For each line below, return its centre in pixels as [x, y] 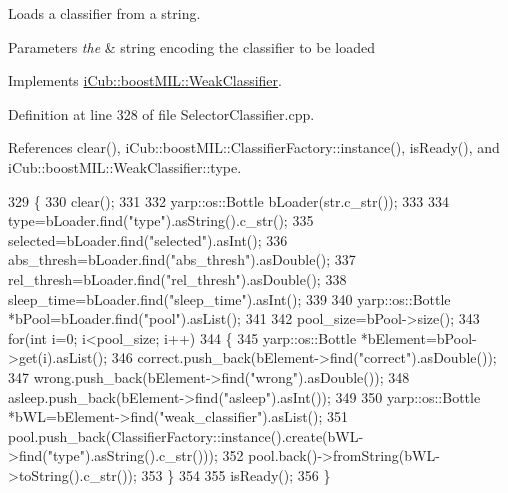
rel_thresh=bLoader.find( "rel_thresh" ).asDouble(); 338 [177, 278]
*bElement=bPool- [418, 337]
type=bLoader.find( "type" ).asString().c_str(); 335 [161, 220]
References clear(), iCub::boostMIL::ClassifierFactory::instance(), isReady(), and [254, 147]
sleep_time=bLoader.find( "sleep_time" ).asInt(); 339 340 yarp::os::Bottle [229, 298]
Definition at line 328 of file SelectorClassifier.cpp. [161, 113]
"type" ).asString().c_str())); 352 [145, 455]
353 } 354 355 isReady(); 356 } [236, 474]
